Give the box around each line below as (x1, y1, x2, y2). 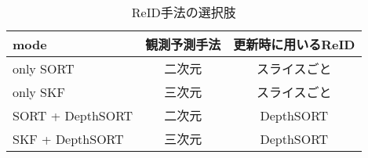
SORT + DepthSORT (13, 106, 133, 124)
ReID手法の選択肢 (131, 3, 236, 21)
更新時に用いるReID (233, 35, 355, 53)
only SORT (13, 59, 75, 77)
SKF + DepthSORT (13, 129, 124, 148)
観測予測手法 (145, 35, 221, 53)
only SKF (13, 82, 65, 101)
